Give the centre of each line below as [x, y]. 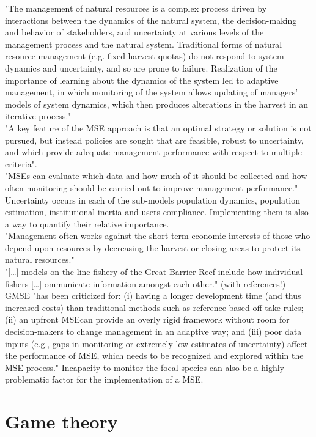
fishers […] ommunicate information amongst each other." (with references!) [145, 283]
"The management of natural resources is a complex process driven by [136, 8]
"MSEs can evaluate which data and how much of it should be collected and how [156, 176]
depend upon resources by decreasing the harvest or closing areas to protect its [153, 247]
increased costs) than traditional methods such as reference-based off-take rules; [154, 307]
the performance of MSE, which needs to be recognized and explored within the [154, 355]
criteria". [21, 163]
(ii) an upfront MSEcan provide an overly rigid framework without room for [147, 319]
